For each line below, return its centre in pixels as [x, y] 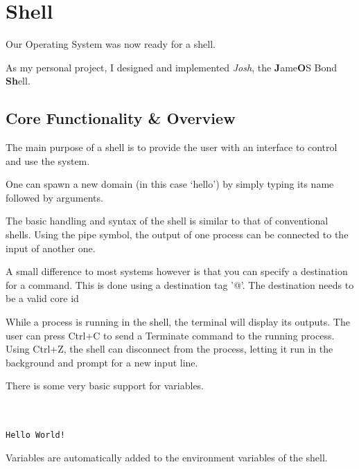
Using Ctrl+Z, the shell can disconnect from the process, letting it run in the [169, 349]
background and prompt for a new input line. [102, 362]
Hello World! [35, 435]
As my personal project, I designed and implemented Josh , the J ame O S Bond [172, 67]
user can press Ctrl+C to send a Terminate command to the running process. [170, 335]
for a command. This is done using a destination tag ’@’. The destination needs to [180, 284]
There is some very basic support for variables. [105, 386]
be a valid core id [42, 298]
